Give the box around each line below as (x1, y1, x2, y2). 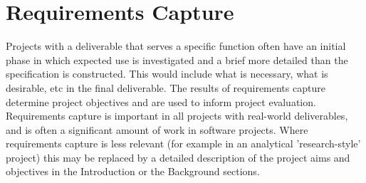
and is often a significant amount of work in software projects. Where (6, 122, 308, 137)
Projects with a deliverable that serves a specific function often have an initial (6, 38, 346, 53)
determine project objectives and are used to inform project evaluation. (6, 94, 316, 109)
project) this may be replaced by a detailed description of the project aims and (6, 150, 350, 164)
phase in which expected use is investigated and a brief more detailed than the (6, 52, 348, 67)
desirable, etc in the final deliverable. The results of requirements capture (6, 80, 325, 95)
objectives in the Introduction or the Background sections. (6, 164, 260, 179)
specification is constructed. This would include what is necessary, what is (6, 66, 328, 81)
